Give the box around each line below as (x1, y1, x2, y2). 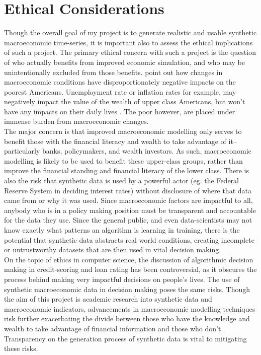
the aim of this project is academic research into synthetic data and (4, 294, 212, 304)
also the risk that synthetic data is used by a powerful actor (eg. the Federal (4, 175, 239, 186)
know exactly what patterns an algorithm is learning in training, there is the (4, 225, 240, 235)
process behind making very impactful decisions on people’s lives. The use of (4, 273, 240, 284)
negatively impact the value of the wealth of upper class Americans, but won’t (4, 96, 245, 107)
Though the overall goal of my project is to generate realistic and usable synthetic (4, 27, 257, 38)
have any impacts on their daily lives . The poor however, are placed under (4, 106, 235, 116)
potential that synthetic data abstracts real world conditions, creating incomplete (4, 234, 254, 245)
